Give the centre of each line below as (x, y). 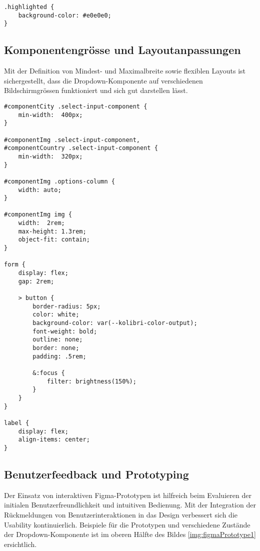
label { (17, 423)
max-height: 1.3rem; (52, 231)
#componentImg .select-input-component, (72, 140)
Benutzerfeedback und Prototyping (96, 474)
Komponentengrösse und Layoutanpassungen (122, 50)
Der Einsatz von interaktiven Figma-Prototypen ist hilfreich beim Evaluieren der (128, 495)
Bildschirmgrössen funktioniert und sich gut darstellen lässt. (96, 90)
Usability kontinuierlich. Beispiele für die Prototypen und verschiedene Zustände (127, 524)
